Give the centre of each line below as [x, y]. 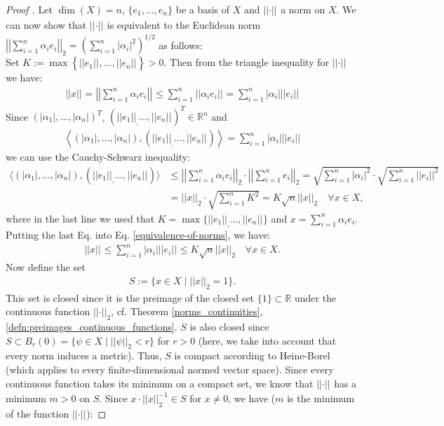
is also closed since [229, 327]
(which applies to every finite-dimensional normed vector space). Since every [170, 369]
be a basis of [203, 9]
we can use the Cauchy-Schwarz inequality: [98, 157]
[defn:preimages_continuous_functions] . [92, 327]
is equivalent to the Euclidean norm [184, 24]
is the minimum [321, 398]
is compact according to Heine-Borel [252, 355]
